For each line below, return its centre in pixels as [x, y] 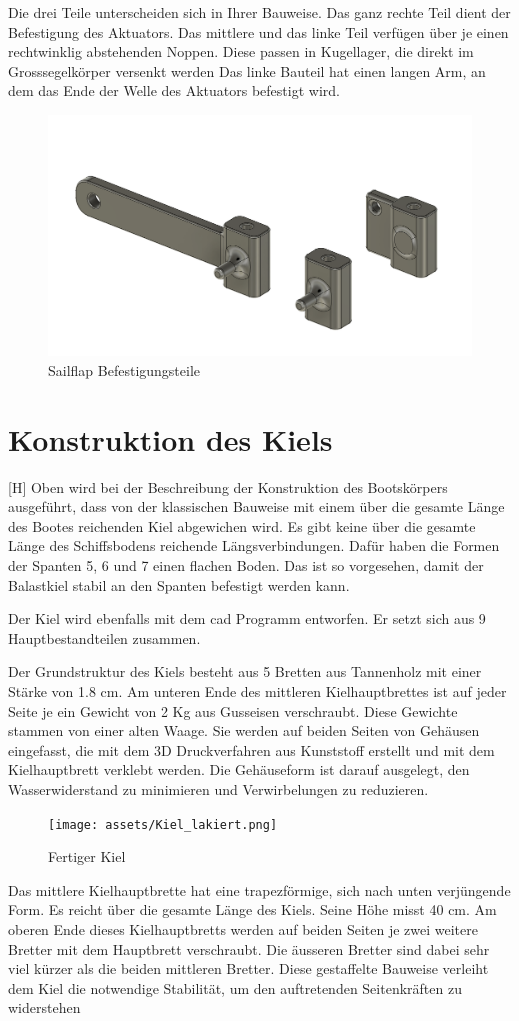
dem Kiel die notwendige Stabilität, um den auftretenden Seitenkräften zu [235, 987]
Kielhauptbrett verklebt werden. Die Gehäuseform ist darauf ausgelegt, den [239, 769]
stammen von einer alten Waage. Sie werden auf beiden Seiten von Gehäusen [244, 730]
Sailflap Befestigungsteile [124, 369]
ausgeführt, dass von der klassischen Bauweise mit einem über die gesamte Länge [256, 506]
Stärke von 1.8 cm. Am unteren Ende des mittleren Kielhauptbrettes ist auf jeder [257, 691]
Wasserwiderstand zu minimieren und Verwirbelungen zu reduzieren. [218, 788]
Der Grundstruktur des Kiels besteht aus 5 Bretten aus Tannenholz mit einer [245, 671]
